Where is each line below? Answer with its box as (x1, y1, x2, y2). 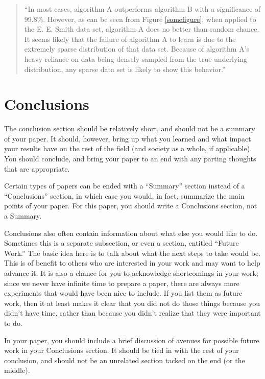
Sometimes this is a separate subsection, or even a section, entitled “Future (4, 238, 239, 248)
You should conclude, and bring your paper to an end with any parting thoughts (4, 153, 256, 164)
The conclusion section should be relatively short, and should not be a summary (4, 123, 255, 134)
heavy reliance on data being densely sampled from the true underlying (24, 53, 248, 64)
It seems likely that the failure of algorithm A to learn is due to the (24, 33, 236, 44)
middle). (4, 365, 30, 375)
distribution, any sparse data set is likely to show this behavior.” (24, 63, 226, 74)
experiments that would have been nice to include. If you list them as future (4, 288, 243, 298)
